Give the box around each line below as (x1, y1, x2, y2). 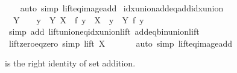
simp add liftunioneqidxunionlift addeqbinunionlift (8, 25, 200, 38)
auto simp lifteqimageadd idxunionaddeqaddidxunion (20, 2, 224, 14)
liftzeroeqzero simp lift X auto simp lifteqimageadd (8, 36, 233, 49)
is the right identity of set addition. (5, 57, 136, 69)
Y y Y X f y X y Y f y (13, 13, 144, 26)
